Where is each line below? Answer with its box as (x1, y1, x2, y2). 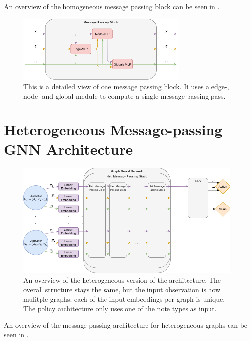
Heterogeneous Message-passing (4, 119, 223, 139)
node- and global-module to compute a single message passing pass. (23, 91, 226, 101)
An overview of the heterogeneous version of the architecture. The (23, 274, 221, 285)
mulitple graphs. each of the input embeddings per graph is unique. (23, 294, 225, 304)
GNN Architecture (4, 138, 133, 159)
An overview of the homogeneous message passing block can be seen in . (4, 1, 220, 11)
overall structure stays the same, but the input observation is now (23, 284, 221, 295)
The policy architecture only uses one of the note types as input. (23, 303, 217, 314)
